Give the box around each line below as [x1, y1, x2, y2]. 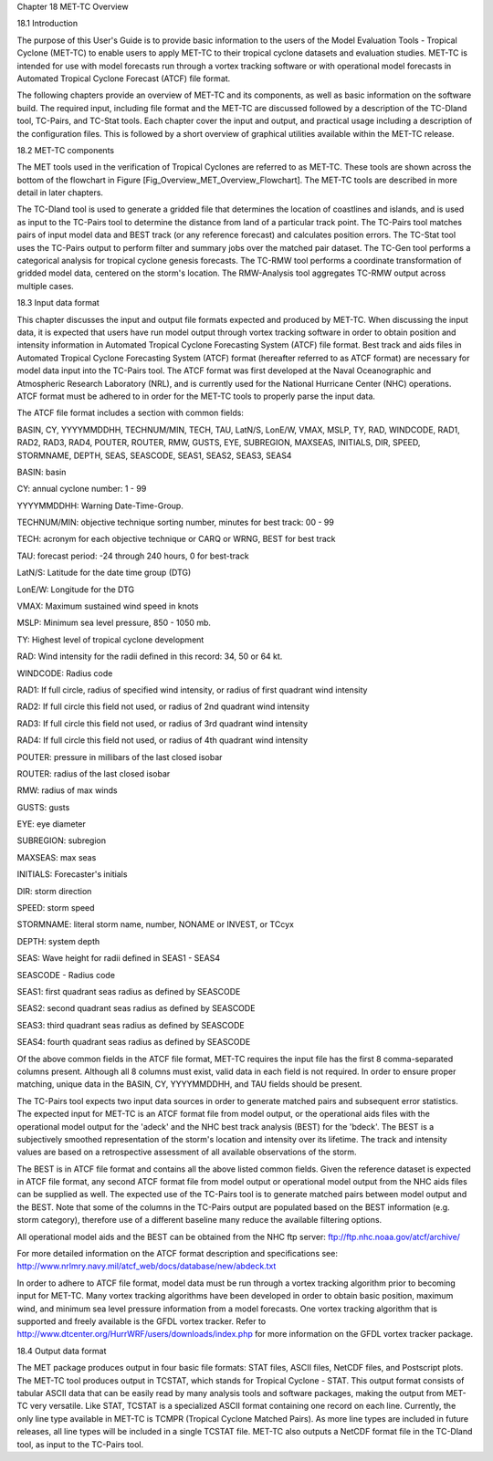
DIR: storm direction [16, 885, 92, 896]
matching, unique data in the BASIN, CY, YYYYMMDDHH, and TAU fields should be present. [16, 1079, 362, 1090]
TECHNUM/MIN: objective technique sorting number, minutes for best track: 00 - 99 [16, 517, 335, 528]
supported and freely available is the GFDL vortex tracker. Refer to [16, 1315, 267, 1327]
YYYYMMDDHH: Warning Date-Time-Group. [16, 500, 184, 511]
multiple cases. [16, 280, 75, 291]
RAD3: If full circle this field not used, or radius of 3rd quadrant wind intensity [16, 717, 309, 729]
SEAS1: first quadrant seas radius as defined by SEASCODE [16, 986, 241, 997]
